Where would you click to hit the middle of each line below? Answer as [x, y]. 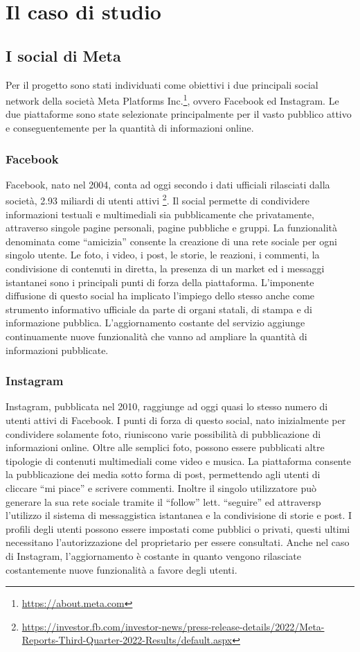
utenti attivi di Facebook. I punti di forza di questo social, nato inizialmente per [176, 420]
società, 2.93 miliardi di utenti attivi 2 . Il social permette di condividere [157, 200]
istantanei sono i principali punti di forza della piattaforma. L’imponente [160, 282]
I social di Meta [63, 55]
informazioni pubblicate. [57, 350]
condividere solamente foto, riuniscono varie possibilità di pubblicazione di [163, 433]
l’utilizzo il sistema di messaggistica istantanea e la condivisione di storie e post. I [179, 515]
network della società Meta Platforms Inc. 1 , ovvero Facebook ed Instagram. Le [172, 99]
